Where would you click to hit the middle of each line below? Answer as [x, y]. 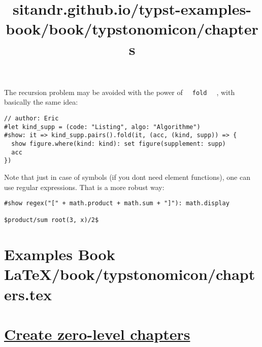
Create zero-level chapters [97, 334]
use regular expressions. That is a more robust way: [84, 187]
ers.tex [28, 294]
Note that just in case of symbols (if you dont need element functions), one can [127, 177]
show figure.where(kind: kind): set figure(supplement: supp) [119, 144]
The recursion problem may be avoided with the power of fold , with [120, 92]
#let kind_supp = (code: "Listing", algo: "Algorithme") [102, 127]
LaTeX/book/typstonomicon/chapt [130, 274]
